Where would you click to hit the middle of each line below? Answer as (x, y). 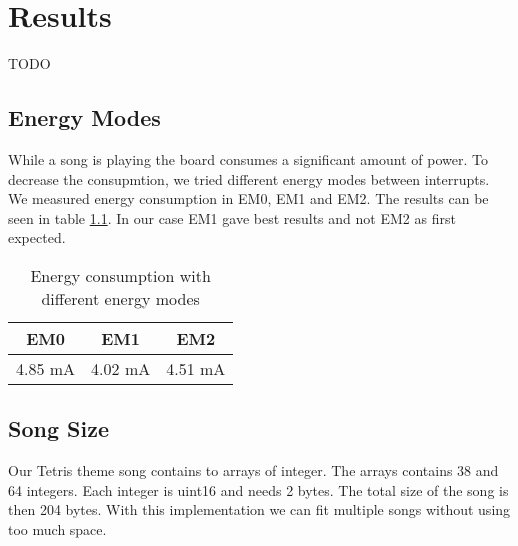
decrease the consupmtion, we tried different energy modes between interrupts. (249, 178)
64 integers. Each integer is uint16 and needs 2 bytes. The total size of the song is (258, 489)
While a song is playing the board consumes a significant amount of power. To (248, 158)
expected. (37, 237)
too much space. (57, 528)
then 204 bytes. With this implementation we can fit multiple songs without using (259, 509)
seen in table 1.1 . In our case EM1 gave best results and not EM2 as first (232, 217)
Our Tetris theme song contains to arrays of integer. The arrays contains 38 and (253, 470)
